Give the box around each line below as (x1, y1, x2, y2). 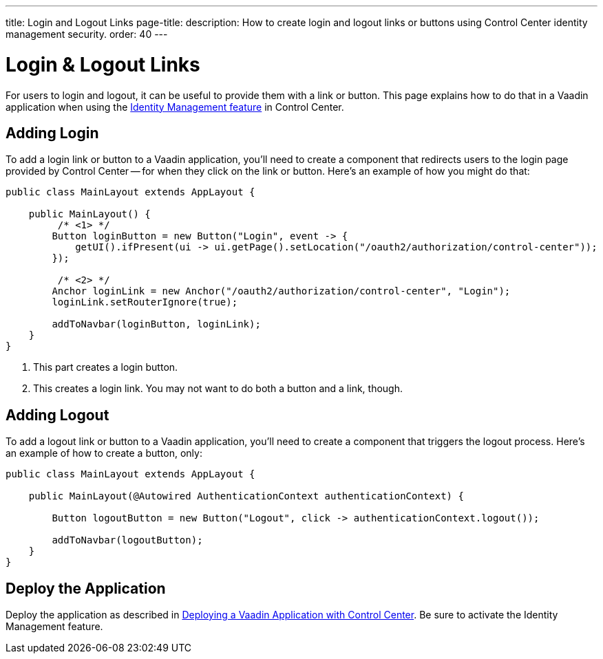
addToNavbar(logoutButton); (52, 534, 203, 546)
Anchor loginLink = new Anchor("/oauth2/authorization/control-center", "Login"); (52, 285, 511, 297)
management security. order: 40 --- (6, 28, 168, 40)
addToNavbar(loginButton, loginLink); (52, 318, 261, 330)
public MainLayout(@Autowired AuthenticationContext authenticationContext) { (28, 490, 464, 502)
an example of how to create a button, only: (6, 447, 202, 460)
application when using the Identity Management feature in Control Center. (6, 100, 344, 113)
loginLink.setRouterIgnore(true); (52, 296, 238, 308)
